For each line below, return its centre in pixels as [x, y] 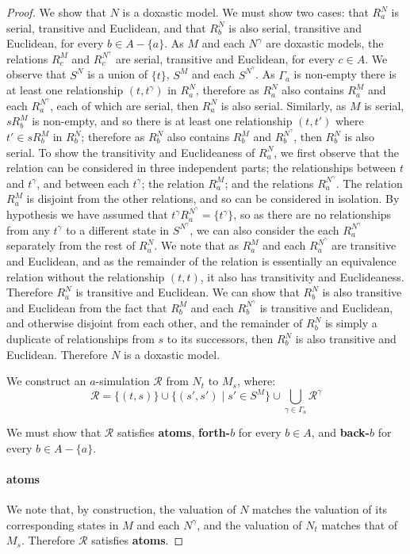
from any [28, 229]
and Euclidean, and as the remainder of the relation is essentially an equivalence [201, 261]
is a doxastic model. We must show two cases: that [245, 12]
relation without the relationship [86, 276]
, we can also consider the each [264, 229]
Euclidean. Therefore [57, 354]
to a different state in [118, 229]
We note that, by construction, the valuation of [121, 509]
